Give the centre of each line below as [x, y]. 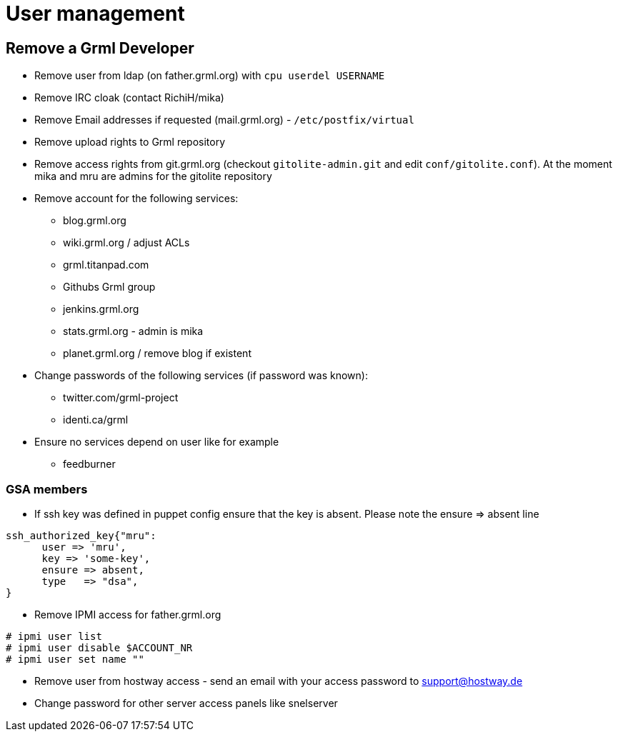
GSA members [47, 489]
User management [95, 14]
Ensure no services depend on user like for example [157, 442]
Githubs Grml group [109, 287]
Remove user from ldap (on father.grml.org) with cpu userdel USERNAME [210, 76]
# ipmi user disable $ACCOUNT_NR [99, 647]
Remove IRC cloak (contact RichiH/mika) [129, 98]
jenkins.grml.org [101, 309]
